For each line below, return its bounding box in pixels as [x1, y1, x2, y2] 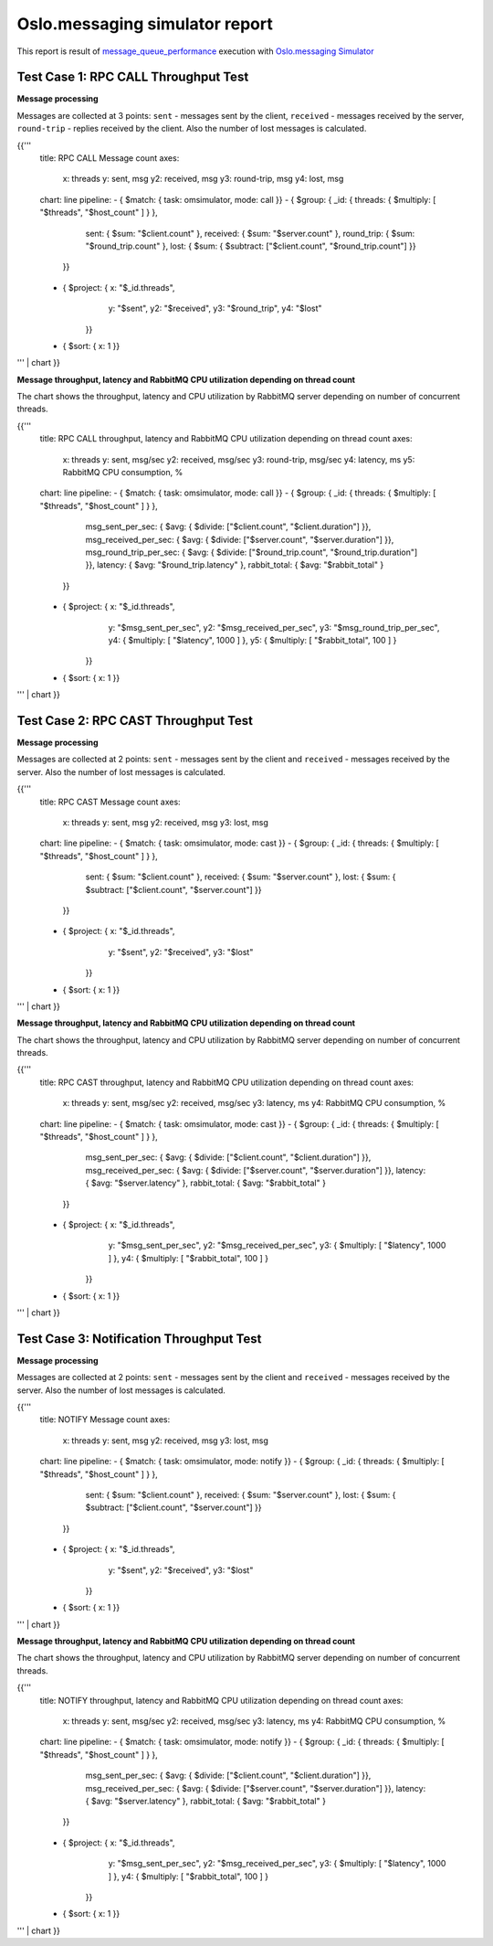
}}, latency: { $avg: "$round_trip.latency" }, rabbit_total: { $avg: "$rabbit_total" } [85, 559, 384, 570]
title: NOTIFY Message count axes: [39, 1414, 171, 1425]
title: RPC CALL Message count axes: [39, 153, 180, 164]
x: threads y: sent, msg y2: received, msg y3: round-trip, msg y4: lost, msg [62, 174, 344, 185]
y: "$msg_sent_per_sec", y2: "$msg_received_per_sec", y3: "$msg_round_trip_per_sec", [108, 622, 440, 633]
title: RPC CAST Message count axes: [39, 796, 182, 807]
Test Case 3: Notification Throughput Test [16, 1331, 262, 1346]
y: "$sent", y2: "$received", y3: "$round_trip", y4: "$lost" [108, 303, 323, 314]
